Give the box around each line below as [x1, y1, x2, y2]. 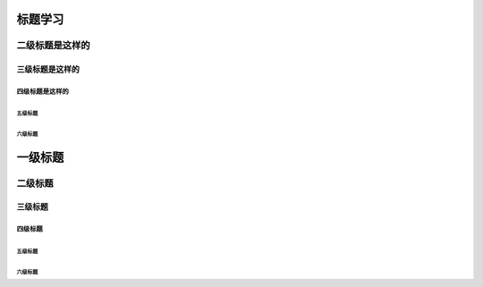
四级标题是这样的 [16, 87, 69, 96]
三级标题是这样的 [16, 63, 80, 75]
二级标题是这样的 [16, 39, 90, 52]
